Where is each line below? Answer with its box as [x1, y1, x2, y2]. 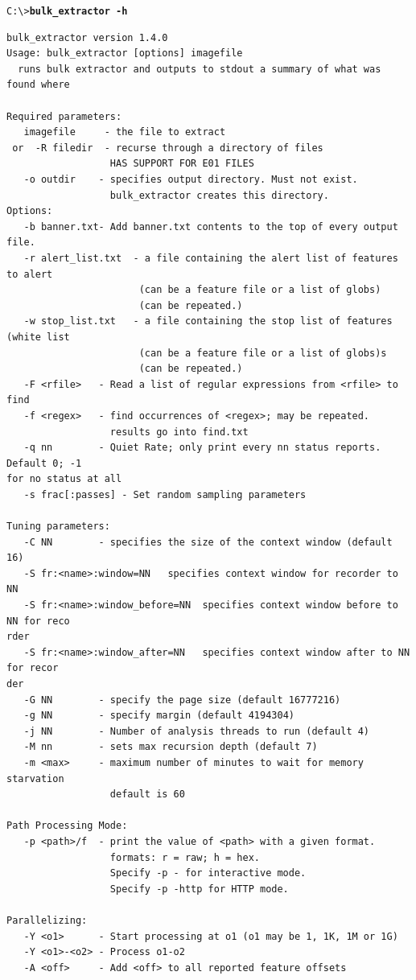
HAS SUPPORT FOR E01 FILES [109, 158, 254, 170]
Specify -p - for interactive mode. [109, 867, 307, 879]
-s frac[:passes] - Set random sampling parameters [23, 488, 307, 500]
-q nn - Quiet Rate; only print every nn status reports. [23, 442, 381, 454]
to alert [6, 268, 53, 280]
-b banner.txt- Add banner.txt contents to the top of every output [23, 220, 398, 233]
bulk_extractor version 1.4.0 [6, 31, 168, 43]
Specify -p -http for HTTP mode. [109, 883, 289, 895]
